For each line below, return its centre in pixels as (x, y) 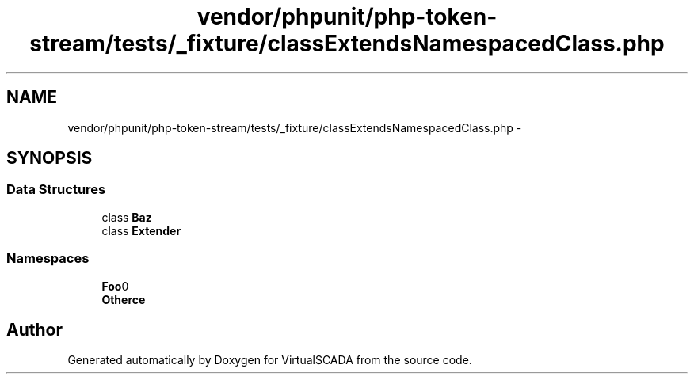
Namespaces (48, 258)
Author (34, 329)
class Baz (127, 217)
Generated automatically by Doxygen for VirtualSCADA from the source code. (270, 360)
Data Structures (56, 190)
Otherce (124, 299)
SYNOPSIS (50, 158)
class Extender (141, 230)
